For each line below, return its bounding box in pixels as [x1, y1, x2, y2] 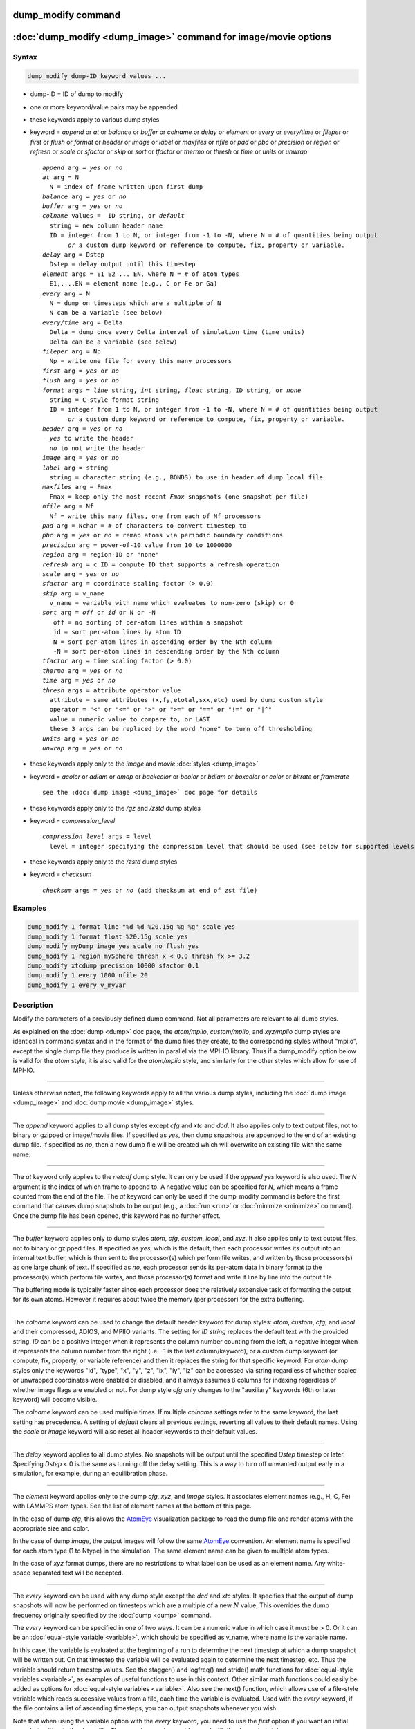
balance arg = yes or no [42, 192, 127, 201]
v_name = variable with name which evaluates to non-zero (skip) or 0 [49, 599, 294, 607]
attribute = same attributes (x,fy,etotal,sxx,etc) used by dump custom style [49, 696, 324, 703]
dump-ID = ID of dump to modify [30, 90, 124, 98]
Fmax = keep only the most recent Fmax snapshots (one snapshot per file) [49, 492, 309, 501]
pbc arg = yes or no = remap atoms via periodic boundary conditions [42, 531, 284, 539]
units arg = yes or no [42, 734, 120, 743]
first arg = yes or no [42, 367, 120, 375]
